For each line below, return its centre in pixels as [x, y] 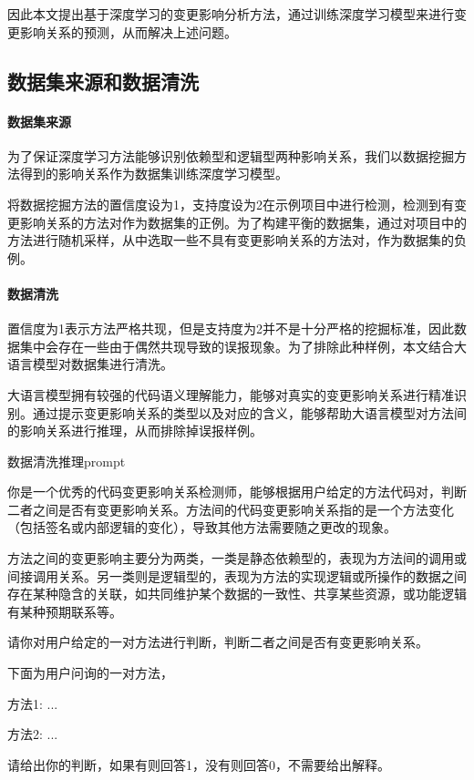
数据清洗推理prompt [67, 461]
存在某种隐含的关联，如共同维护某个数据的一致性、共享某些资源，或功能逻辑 [237, 594]
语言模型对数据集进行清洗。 [90, 364]
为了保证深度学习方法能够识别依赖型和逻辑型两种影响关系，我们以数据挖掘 [231, 155]
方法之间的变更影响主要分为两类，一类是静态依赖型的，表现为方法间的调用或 [237, 558]
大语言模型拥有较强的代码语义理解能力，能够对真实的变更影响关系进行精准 [231, 394]
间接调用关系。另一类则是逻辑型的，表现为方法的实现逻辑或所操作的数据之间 [237, 575]
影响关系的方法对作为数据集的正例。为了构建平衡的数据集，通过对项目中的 [243, 222]
